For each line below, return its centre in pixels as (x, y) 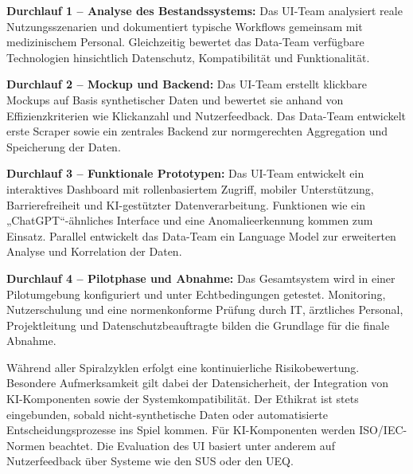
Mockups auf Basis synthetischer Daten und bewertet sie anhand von (175, 99)
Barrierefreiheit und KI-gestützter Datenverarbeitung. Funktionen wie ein (186, 204)
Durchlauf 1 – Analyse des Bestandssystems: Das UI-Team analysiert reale (205, 10)
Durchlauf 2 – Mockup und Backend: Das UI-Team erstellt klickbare (187, 84)
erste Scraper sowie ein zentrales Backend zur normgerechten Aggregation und (197, 131)
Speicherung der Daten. (64, 146)
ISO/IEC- (383, 430)
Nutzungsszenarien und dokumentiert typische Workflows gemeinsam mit (185, 26)
